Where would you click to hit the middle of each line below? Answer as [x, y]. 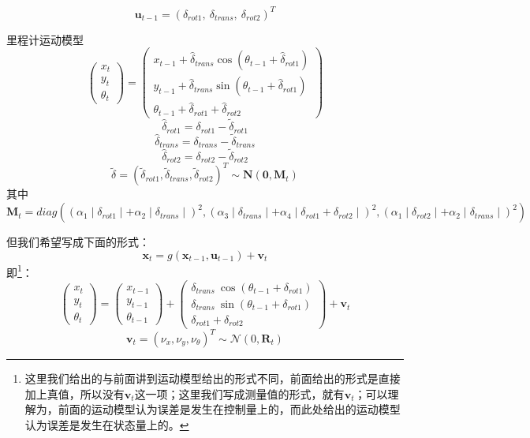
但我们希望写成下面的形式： [78, 242]
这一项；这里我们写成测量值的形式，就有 [239, 393]
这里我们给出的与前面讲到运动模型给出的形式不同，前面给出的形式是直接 [213, 378]
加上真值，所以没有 [75, 393]
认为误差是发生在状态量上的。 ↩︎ [107, 424]
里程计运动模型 [45, 39]
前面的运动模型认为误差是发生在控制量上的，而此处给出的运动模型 [229, 409]
